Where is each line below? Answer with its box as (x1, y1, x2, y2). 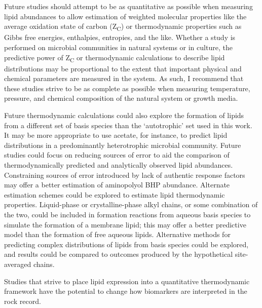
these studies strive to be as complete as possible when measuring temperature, (4, 83, 250, 93)
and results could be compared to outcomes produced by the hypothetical (4, 249, 233, 259)
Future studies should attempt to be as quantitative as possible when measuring (4, 1, 253, 11)
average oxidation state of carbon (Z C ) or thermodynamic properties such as (4, 21, 242, 32)
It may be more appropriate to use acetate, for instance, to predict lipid (4, 130, 228, 140)
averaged (4, 258, 31, 269)
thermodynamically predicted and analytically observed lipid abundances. (4, 159, 233, 170)
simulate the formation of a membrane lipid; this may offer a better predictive (4, 219, 246, 229)
